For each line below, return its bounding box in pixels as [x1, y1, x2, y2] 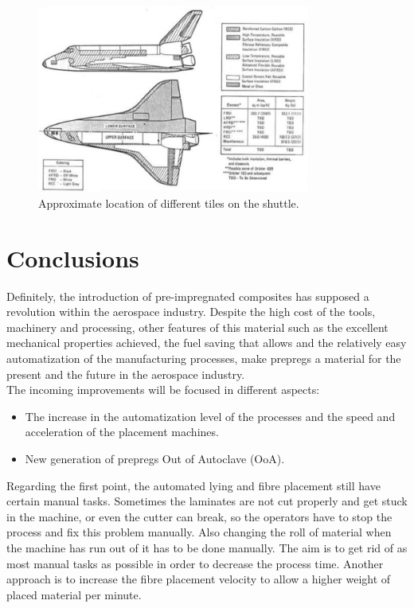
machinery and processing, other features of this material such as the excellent [6, 318, 389, 335]
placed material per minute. [6, 586, 142, 602]
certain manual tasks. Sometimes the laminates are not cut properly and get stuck [6, 493, 408, 509]
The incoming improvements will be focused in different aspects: [6, 381, 320, 398]
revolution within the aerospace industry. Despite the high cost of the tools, [6, 303, 376, 320]
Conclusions [6, 241, 139, 274]
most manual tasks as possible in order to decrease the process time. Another [6, 555, 384, 571]
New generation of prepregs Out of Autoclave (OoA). [25, 450, 285, 467]
